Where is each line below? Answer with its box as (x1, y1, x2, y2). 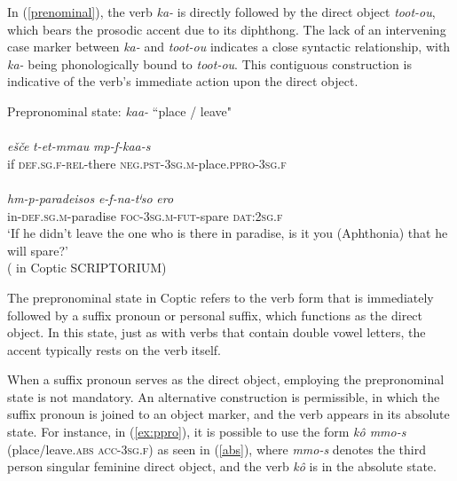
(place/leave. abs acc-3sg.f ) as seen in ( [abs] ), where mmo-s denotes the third (7, 439, 426, 458)
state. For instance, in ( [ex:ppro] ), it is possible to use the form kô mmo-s (7, 422, 406, 441)
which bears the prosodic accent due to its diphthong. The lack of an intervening (7, 20, 446, 38)
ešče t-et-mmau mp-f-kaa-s (7, 137, 151, 155)
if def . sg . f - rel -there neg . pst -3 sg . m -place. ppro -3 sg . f (7, 154, 287, 172)
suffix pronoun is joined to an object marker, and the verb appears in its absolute (7, 405, 450, 423)
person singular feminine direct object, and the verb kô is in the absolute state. (7, 457, 437, 476)
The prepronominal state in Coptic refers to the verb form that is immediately (7, 288, 434, 306)
